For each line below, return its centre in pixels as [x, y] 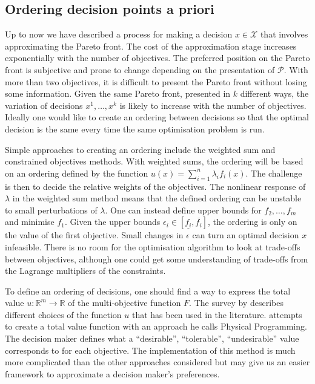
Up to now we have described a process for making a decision [119, 34]
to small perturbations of [51, 210]
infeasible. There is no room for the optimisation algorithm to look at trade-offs [153, 246]
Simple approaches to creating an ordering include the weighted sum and [140, 149]
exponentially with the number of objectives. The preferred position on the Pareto [157, 58]
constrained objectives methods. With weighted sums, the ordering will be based [154, 161]
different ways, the [274, 93]
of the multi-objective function [124, 303]
